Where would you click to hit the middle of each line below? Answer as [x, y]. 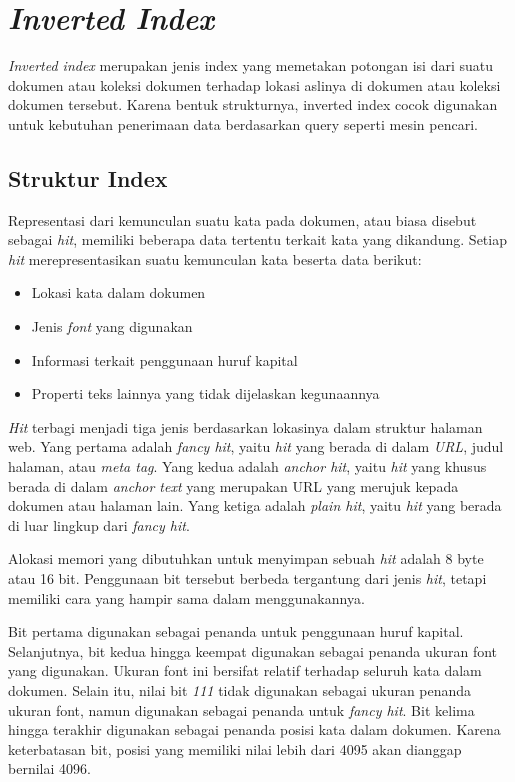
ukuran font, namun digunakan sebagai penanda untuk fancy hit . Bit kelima [241, 709]
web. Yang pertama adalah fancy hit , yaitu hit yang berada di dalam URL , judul [256, 446]
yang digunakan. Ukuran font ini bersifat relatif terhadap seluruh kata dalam [245, 670]
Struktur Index [88, 177]
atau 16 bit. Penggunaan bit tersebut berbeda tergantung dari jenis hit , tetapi [247, 578]
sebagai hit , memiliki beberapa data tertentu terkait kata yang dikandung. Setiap [257, 239]
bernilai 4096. [49, 768]
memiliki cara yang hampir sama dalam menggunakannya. [186, 597]
